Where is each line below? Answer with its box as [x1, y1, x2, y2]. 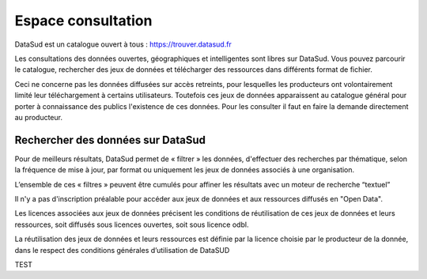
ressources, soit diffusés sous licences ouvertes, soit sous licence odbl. [14, 220, 249, 229]
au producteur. [14, 112, 63, 122]
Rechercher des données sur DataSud [14, 133, 206, 146]
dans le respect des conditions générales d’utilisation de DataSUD [14, 245, 230, 254]
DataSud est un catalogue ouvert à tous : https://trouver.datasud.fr [14, 40, 232, 49]
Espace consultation [14, 12, 153, 29]
